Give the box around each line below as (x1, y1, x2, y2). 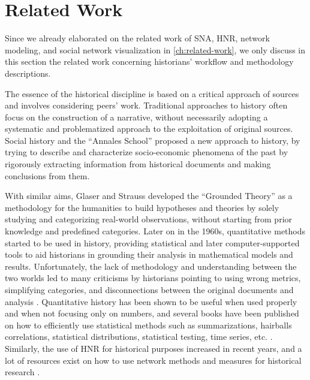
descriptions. (5, 67, 51, 79)
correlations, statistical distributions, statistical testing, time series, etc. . (5, 330, 273, 343)
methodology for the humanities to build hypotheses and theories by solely (5, 201, 279, 213)
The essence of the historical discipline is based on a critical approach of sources (5, 87, 299, 99)
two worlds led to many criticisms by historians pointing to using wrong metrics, (5, 272, 301, 284)
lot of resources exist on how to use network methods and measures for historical (5, 354, 302, 366)
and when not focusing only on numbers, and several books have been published (5, 307, 299, 319)
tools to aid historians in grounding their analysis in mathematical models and (5, 248, 293, 261)
